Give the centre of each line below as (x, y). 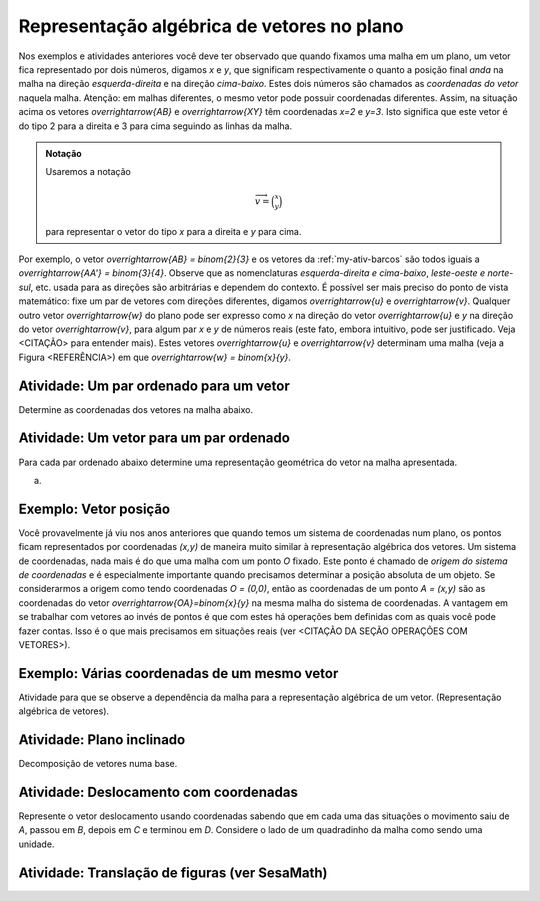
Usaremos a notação (88, 172)
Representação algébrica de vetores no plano (211, 26)
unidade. (36, 844)
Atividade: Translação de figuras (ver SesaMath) (173, 872)
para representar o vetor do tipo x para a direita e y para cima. (173, 231)
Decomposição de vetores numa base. (98, 764)
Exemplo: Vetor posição (94, 508)
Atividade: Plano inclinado (102, 740)
